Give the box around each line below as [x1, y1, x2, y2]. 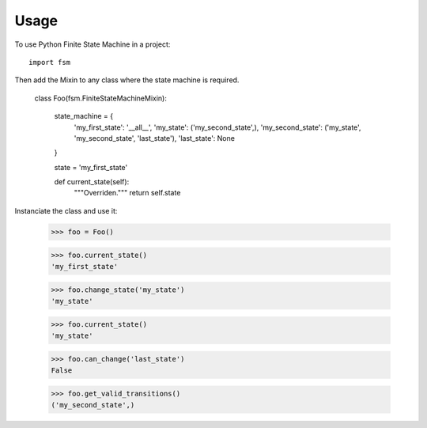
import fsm [28, 58, 71, 66]
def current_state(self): [54, 177, 130, 187]
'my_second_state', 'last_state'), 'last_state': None [74, 133, 235, 142]
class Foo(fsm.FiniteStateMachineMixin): [34, 93, 168, 103]
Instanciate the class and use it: [14, 206, 118, 215]
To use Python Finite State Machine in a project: [14, 40, 171, 49]
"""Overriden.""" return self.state [74, 188, 181, 198]
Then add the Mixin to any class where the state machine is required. [14, 75, 240, 85]
